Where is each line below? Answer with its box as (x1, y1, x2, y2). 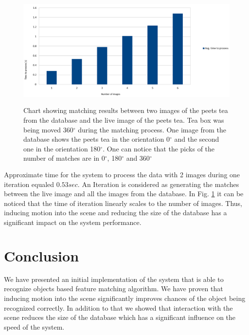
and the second (174, 134, 219, 144)
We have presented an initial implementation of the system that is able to (4, 274, 224, 284)
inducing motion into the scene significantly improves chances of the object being (4, 293, 246, 303)
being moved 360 (23, 124, 73, 134)
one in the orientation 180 (23, 143, 101, 153)
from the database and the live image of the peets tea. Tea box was (23, 115, 224, 125)
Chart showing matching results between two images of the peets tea (23, 105, 228, 115)
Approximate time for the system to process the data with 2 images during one (4, 169, 240, 180)
